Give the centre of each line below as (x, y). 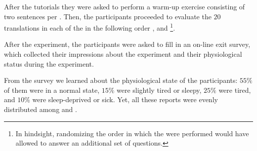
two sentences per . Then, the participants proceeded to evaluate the (108, 16)
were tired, (235, 90)
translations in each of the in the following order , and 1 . (90, 27)
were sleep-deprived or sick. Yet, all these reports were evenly (125, 99)
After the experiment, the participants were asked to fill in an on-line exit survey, (127, 44)
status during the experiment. (49, 63)
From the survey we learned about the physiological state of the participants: (121, 80)
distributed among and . (41, 109)
